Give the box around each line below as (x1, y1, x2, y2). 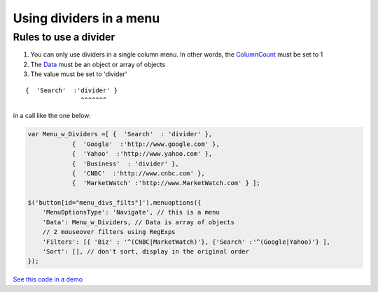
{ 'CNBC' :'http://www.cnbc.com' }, (71, 169, 206, 177)
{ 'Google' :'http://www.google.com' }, (71, 140, 220, 148)
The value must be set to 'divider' (30, 70, 127, 78)
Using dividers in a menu (13, 10, 160, 26)
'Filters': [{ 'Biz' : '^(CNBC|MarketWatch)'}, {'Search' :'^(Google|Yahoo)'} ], (42, 238, 330, 246)
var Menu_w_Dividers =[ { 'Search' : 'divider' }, (27, 130, 213, 138)
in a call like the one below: (13, 112, 91, 120)
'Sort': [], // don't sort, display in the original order (42, 248, 250, 256)
